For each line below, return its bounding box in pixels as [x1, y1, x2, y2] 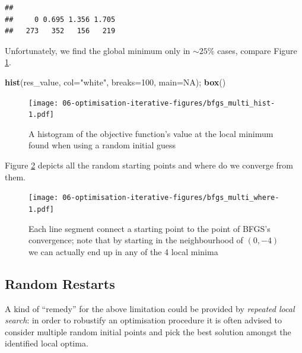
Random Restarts [5, 274, 115, 292]
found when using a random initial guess [28, 139, 176, 151]
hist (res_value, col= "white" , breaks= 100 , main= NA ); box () [5, 75, 226, 88]
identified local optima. [5, 337, 88, 349]
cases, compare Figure [217, 44, 297, 56]
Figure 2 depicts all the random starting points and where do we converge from [5, 159, 293, 171]
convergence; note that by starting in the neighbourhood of [28, 234, 243, 246]
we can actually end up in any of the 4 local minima [28, 245, 218, 257]
